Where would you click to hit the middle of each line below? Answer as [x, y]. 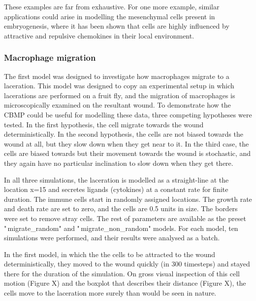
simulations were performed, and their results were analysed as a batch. [112, 238]
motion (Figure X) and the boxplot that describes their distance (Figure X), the [125, 283]
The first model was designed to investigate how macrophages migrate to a [117, 76]
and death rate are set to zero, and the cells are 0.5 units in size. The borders [121, 208]
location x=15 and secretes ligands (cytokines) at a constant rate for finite [116, 189]
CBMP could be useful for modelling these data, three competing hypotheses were [128, 114]
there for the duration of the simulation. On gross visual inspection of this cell [122, 273]
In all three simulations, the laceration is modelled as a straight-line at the [116, 179]
